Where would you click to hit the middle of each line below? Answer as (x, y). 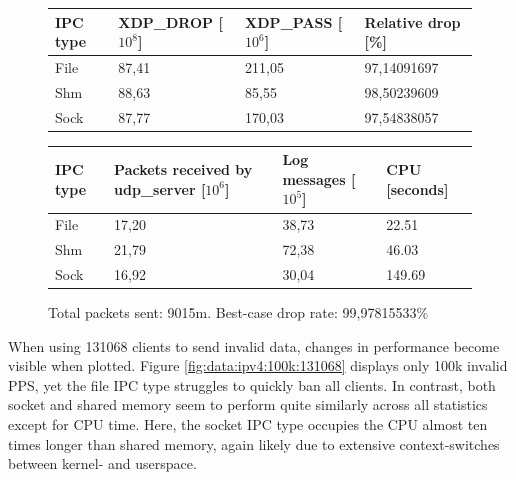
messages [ (319, 178)
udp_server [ (160, 188)
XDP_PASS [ (294, 21)
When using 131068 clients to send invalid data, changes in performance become (254, 345)
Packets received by (183, 169)
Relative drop (412, 21)
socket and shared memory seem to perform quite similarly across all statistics (248, 404)
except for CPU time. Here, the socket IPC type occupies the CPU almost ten (248, 424)
